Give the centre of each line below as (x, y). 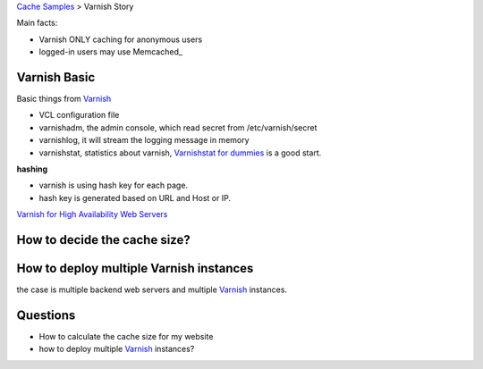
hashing (32, 169)
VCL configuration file (79, 115)
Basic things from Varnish (64, 99)
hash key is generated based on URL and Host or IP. (135, 197)
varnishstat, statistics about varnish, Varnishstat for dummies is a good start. (180, 153)
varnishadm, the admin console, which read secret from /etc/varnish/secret (178, 127)
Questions (46, 315)
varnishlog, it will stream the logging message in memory (144, 140)
